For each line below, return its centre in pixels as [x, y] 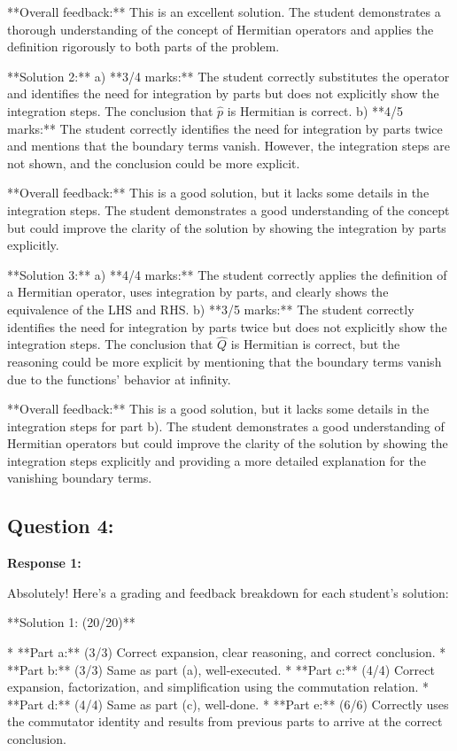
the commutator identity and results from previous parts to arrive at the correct [225, 721]
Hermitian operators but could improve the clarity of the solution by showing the [228, 443]
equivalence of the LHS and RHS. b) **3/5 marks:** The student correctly [211, 309]
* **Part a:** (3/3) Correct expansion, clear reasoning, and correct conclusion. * [227, 652]
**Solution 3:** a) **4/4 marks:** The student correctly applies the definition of [227, 274]
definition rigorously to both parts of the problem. [143, 46]
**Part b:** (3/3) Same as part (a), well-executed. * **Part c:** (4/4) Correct [221, 669]
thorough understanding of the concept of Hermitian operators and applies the [221, 29]
